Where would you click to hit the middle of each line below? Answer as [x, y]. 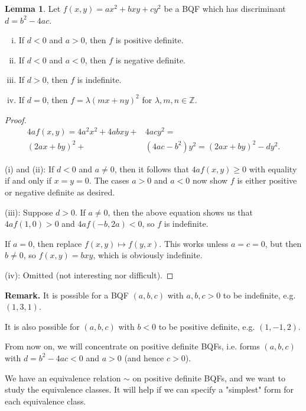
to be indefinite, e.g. [259, 295]
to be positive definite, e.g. [207, 326]
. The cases [109, 180]
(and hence [144, 357]
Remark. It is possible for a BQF [67, 295]
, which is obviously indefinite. [148, 255]
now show [210, 180]
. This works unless [194, 243]
